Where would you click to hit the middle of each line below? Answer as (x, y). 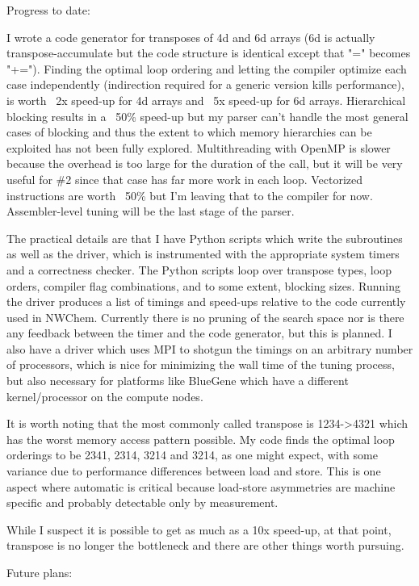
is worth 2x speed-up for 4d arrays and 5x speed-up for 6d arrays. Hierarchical (206, 100)
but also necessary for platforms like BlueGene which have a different (178, 381)
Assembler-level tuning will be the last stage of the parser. (151, 211)
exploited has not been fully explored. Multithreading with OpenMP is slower (199, 147)
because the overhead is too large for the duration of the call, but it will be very (205, 163)
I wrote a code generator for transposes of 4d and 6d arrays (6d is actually (191, 37)
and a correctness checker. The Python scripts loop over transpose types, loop (199, 269)
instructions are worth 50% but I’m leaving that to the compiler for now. (190, 195)
